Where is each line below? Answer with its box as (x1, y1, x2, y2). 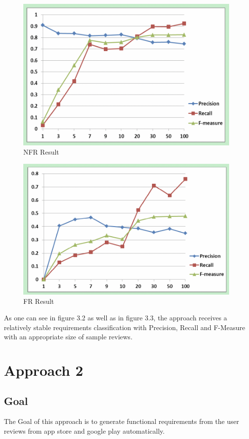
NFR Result (23, 147, 59, 157)
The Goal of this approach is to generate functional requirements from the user (4, 416, 239, 426)
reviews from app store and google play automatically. (4, 425, 165, 436)
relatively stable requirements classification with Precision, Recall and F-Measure (4, 322, 246, 332)
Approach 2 (4, 360, 83, 380)
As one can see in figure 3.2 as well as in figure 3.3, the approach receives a (4, 312, 227, 322)
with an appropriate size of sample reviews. (4, 332, 133, 342)
